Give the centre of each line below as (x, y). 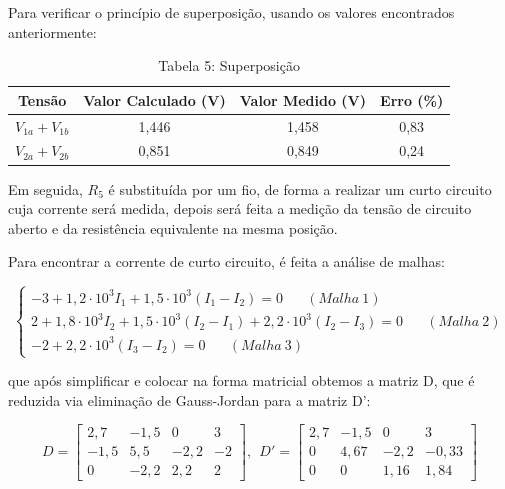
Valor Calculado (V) (154, 99)
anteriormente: (52, 31)
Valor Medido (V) (303, 99)
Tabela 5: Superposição (229, 65)
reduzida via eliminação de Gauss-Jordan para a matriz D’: (189, 399)
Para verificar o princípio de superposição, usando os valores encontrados (231, 12)
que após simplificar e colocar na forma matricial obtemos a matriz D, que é (241, 380)
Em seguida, (45, 188)
